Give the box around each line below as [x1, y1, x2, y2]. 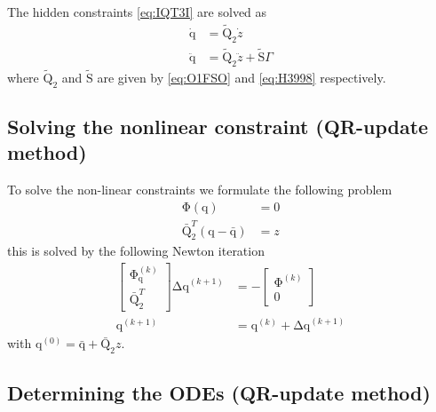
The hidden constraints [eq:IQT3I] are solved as [7, 3, 267, 20]
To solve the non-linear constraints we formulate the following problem [7, 180, 392, 199]
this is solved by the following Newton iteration [7, 242, 265, 260]
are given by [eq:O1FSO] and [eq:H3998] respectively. [97, 67, 386, 86]
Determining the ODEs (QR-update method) [7, 378, 431, 406]
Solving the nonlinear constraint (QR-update [7, 113, 429, 140]
